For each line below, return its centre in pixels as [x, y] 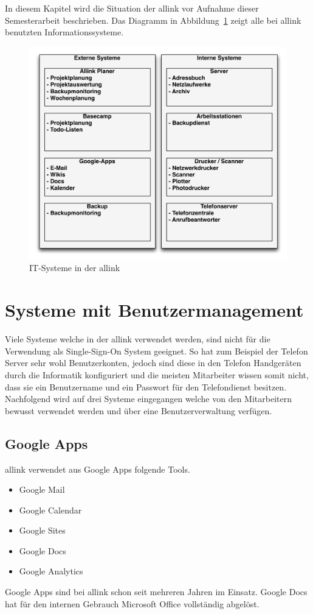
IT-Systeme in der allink [75, 268]
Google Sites [42, 530]
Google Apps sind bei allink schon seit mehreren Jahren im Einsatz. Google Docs [156, 592]
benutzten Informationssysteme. [64, 32]
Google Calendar [50, 510]
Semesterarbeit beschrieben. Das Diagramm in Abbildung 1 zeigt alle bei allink [153, 20]
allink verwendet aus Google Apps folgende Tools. [98, 469]
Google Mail [42, 489]
